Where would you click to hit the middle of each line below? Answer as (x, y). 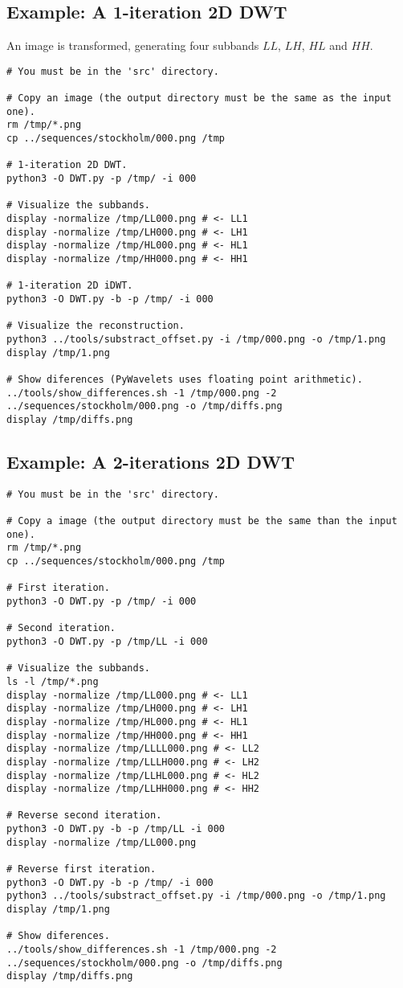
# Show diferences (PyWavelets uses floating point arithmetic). (185, 379)
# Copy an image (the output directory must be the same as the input (199, 98)
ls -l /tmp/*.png (53, 681)
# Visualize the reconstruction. (96, 326)
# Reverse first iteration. (81, 869)
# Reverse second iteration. (84, 816)
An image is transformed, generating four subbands (133, 45)
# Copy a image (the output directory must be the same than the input (202, 521)
